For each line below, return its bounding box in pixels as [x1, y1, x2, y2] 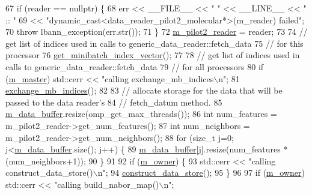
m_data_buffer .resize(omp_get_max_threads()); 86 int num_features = [5, 107, 277, 120]
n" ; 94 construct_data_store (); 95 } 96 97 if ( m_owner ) [97, 166, 305, 179]
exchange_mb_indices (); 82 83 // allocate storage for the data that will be [5, 84, 283, 97]
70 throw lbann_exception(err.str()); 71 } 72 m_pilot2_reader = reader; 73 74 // [5, 25, 308, 38]
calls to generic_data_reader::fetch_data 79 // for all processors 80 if [5, 60, 264, 73]
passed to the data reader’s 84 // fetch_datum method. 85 [5, 95, 222, 108]
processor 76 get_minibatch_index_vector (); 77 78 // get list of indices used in [5, 49, 300, 61]
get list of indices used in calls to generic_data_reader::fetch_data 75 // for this [5, 37, 304, 49]
